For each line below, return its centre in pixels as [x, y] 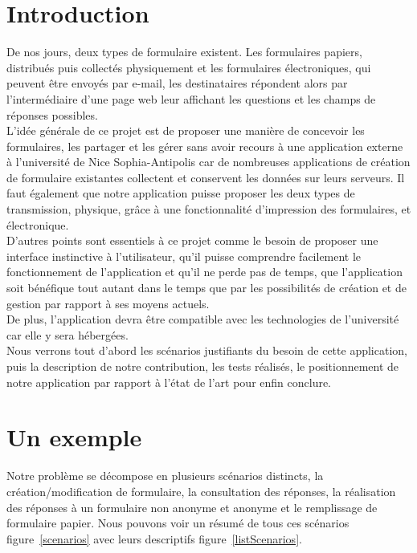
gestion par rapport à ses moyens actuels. [108, 303]
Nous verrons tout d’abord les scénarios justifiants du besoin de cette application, [207, 350]
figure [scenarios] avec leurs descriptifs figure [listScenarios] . [154, 538]
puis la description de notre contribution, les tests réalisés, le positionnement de [203, 366]
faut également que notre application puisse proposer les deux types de [181, 193]
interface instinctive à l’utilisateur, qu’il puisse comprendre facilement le [184, 256]
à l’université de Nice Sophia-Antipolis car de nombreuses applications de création [208, 162]
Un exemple [74, 437]
